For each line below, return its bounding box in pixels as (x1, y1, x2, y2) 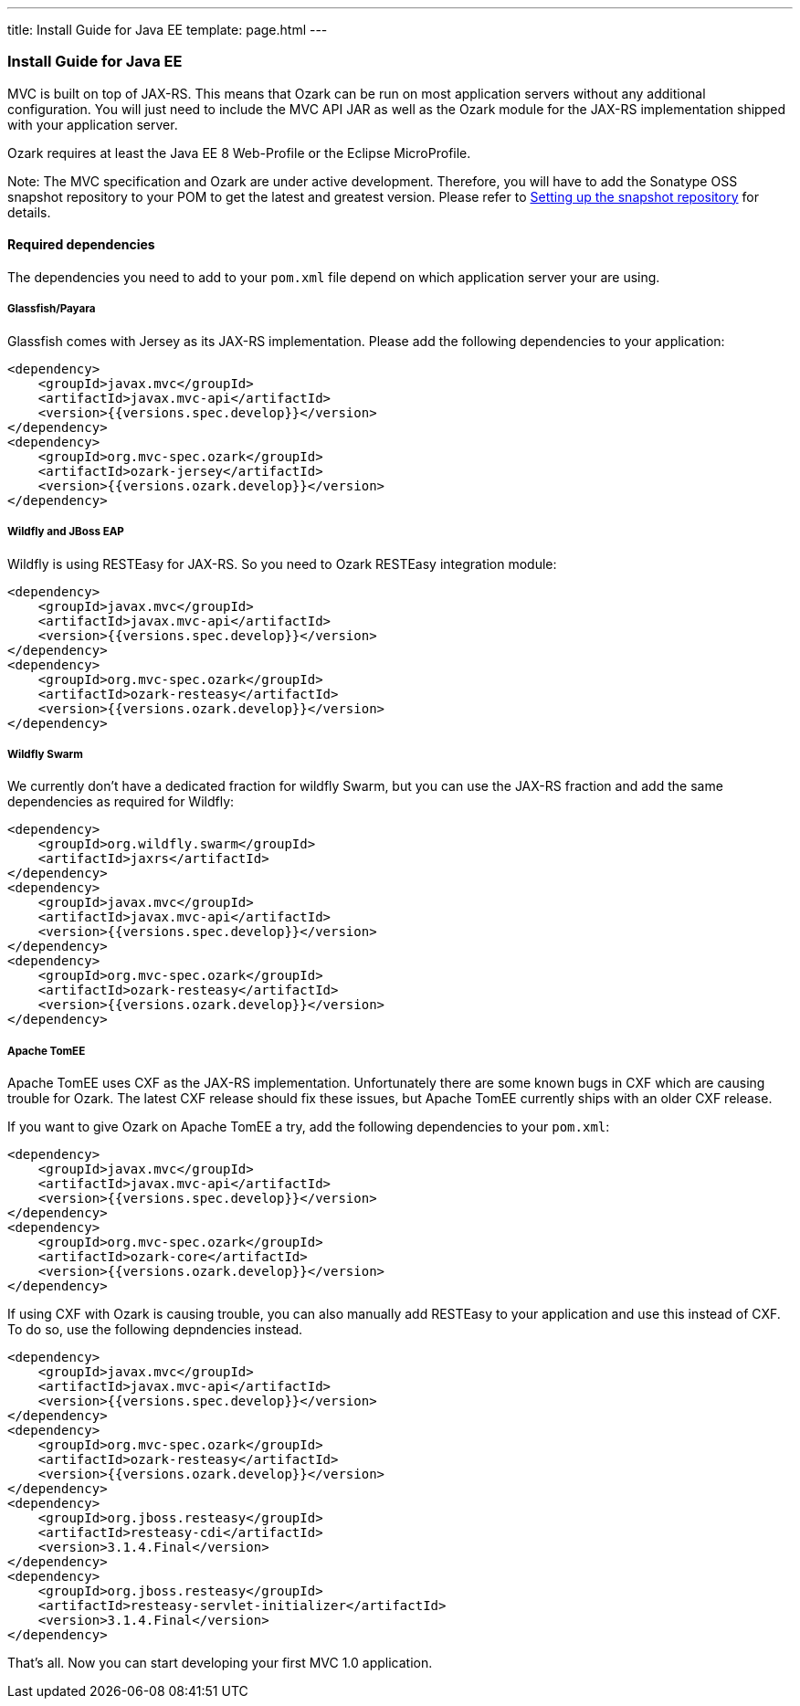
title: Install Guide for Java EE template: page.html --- (7, 22, 328, 37)
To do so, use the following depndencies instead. (7, 1322, 303, 1338)
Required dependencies (7, 237, 155, 253)
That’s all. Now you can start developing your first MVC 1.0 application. (7, 1655, 433, 1671)
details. (7, 204, 51, 220)
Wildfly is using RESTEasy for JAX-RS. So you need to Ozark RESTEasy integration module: (7, 555, 557, 572)
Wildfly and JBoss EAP (7, 525, 124, 539)
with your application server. (7, 116, 178, 132)
